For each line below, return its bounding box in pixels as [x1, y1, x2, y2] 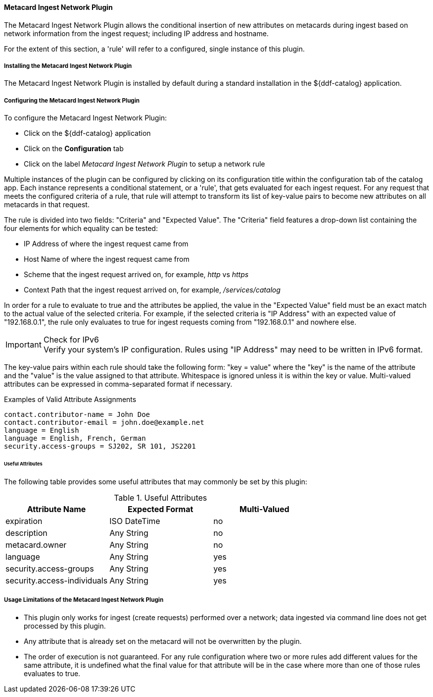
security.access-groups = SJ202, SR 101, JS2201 [4, 442, 196, 451]
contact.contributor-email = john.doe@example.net [4, 418, 204, 427]
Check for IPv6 [43, 335, 99, 345]
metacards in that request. [4, 200, 90, 209]
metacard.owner [5, 539, 67, 550]
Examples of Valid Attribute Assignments [4, 395, 137, 404]
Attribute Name [27, 504, 86, 514]
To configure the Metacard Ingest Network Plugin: [4, 114, 167, 122]
